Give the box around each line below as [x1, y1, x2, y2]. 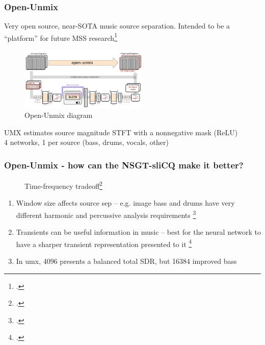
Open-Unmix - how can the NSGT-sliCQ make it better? [4, 158, 244, 171]
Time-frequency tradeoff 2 [24, 179, 102, 191]
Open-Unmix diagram [24, 110, 93, 120]
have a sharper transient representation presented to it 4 [16, 237, 192, 249]
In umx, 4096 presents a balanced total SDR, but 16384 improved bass [16, 255, 237, 266]
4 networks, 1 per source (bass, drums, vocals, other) [4, 137, 169, 147]
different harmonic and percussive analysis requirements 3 [16, 208, 196, 220]
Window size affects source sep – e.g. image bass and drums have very [16, 198, 235, 208]
